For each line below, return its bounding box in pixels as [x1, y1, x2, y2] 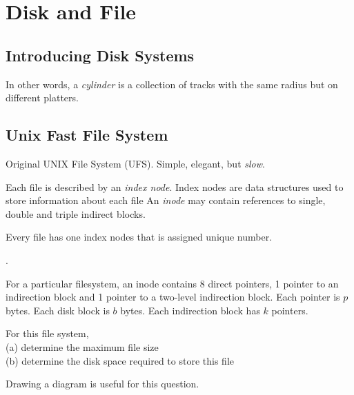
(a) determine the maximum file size [6, 339, 159, 354]
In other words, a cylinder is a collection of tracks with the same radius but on [6, 77, 338, 91]
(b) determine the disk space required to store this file [6, 353, 235, 367]
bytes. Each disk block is [6, 303, 110, 317]
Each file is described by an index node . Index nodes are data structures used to [6, 179, 344, 194]
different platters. [6, 90, 79, 105]
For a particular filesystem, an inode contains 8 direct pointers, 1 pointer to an [6, 276, 339, 290]
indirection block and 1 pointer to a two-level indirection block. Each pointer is [6, 290, 340, 304]
